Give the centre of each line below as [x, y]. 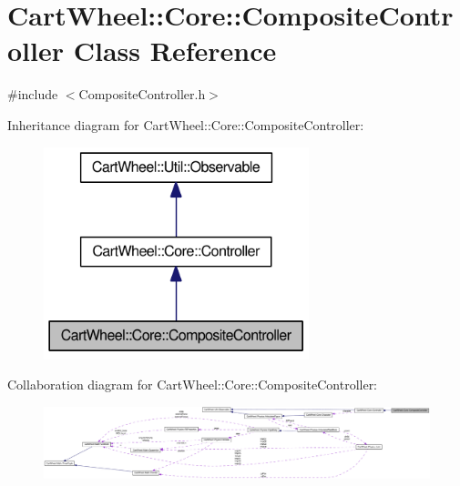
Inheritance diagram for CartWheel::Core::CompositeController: [186, 124]
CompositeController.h [142, 94]
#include [33, 94]
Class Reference [175, 51]
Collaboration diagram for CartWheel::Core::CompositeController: [193, 385]
